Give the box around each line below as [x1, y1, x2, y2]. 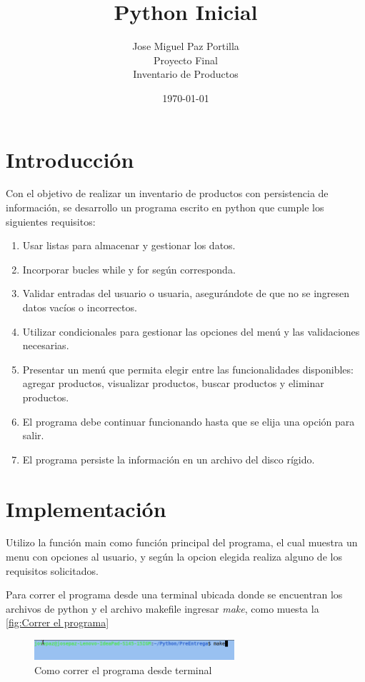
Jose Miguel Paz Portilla [132, 39, 239, 54]
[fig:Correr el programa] [6, 615, 109, 630]
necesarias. [22, 338, 69, 353]
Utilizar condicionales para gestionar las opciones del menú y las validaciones [22, 324, 360, 339]
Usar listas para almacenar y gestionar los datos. [22, 238, 236, 253]
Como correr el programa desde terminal [34, 663, 212, 677]
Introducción [6, 144, 134, 174]
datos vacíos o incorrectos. [22, 300, 137, 314]
